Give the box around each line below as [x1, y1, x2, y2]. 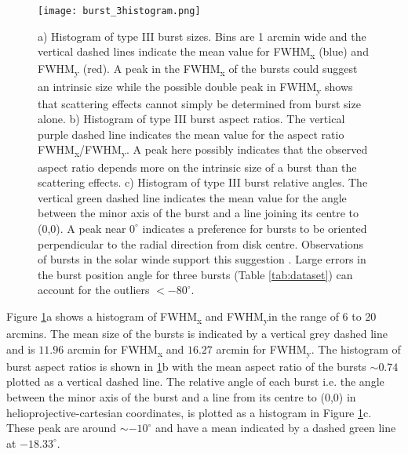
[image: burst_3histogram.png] [38, 5, 201, 16]
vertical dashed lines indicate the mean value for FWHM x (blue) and [38, 43, 369, 62]
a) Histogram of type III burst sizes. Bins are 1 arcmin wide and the [38, 27, 366, 44]
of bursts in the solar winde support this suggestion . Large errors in [38, 251, 366, 267]
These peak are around [6, 419, 117, 436]
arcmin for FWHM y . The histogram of [216, 340, 401, 359]
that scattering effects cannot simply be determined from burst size [38, 95, 361, 111]
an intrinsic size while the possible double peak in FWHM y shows [38, 78, 353, 96]
